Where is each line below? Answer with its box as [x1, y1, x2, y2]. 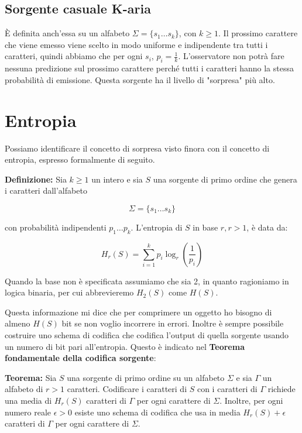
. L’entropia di [131, 221, 183, 233]
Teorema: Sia [5, 371, 57, 383]
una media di [5, 394, 52, 407]
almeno [5, 317, 30, 329]
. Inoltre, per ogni [219, 394, 283, 407]
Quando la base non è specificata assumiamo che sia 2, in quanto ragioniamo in [5, 274, 289, 287]
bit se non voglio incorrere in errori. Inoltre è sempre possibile [61, 317, 284, 329]
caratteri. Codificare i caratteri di [67, 383, 187, 395]
